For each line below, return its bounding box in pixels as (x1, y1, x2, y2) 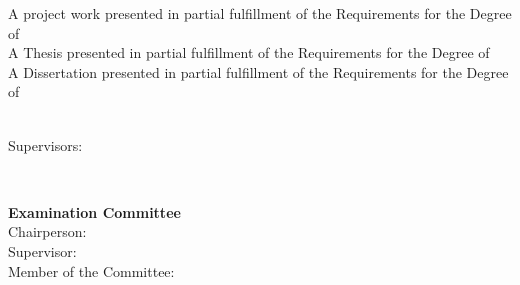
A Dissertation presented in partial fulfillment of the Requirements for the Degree (8, 61, 509, 82)
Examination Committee (8, 201, 181, 222)
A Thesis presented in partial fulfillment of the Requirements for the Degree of (8, 42, 490, 63)
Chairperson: (8, 221, 87, 242)
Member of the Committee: (8, 260, 175, 281)
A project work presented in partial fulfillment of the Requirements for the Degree (8, 3, 512, 23)
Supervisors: (8, 134, 83, 155)
